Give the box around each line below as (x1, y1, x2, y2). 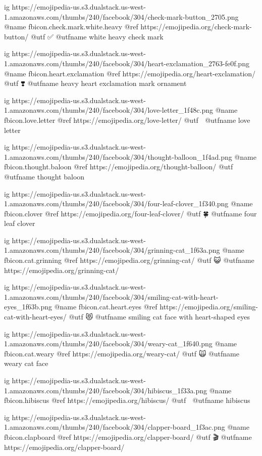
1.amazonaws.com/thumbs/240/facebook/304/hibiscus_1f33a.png (4, 385, 207, 395)
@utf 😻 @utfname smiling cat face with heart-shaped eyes (69, 311, 250, 322)
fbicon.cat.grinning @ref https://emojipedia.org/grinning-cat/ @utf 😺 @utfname (4, 255, 254, 265)
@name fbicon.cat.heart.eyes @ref (54, 301, 158, 312)
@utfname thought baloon (4, 171, 85, 181)
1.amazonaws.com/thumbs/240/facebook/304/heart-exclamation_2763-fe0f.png (4, 58, 249, 68)
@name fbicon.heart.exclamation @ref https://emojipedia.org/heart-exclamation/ (4, 68, 256, 78)
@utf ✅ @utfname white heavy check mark (30, 31, 164, 41)
